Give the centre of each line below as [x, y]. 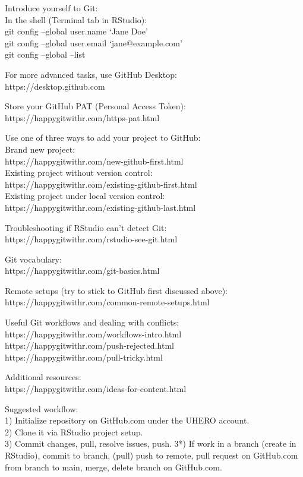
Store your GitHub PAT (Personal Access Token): [95, 106]
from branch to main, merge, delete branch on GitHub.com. [113, 467]
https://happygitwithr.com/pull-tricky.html [84, 357]
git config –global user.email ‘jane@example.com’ [94, 42]
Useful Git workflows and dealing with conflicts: [92, 322]
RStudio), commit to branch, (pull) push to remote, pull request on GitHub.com [151, 455]
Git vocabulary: [33, 259]
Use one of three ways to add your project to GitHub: [103, 138]
